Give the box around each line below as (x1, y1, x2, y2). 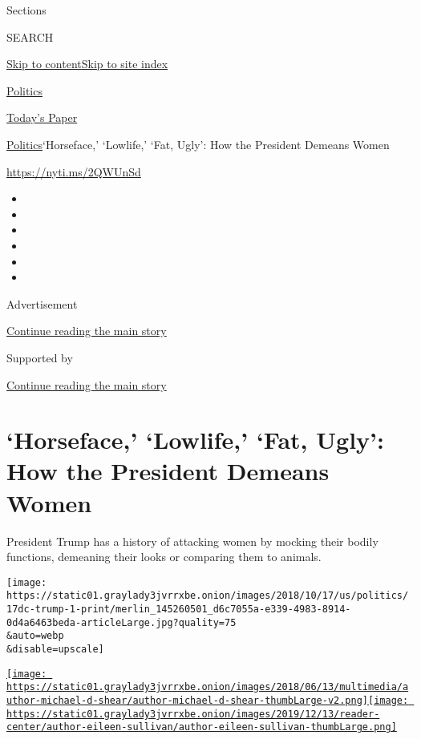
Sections (6, 2, 47, 18)
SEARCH (6, 28, 54, 45)
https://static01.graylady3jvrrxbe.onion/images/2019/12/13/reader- (6, 708, 380, 720)
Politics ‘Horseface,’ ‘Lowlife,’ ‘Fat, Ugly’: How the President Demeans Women (6, 135, 390, 152)
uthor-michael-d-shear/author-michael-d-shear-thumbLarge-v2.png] (6, 695, 369, 707)
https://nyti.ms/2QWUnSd (6, 163, 141, 180)
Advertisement (6, 295, 78, 312)
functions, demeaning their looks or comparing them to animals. (6, 548, 322, 565)
